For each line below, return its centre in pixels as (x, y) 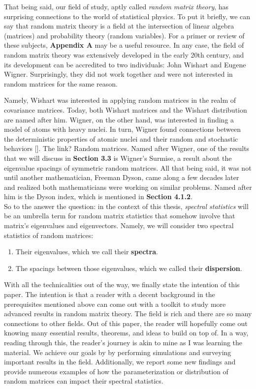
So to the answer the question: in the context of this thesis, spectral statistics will (126, 206)
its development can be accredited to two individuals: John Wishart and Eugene (125, 64)
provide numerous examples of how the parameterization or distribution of (116, 371)
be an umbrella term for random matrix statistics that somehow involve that (120, 216)
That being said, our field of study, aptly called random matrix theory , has (116, 6)
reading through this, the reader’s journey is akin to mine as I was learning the (123, 342)
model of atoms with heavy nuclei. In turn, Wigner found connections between (122, 129)
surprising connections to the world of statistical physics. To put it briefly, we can (127, 16)
